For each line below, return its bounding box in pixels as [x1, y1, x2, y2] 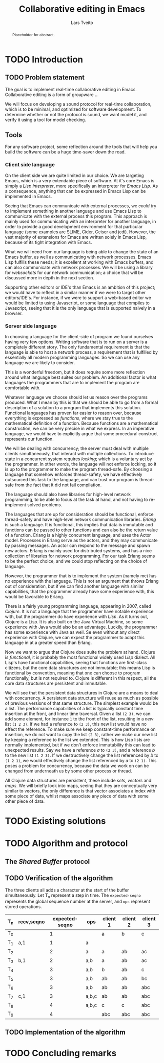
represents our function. [5, 436, 54, 442]
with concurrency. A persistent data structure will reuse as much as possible [5, 695, 159, 701]
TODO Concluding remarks [5, 1047, 117, 1059]
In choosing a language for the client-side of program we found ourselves [5, 333, 154, 339]
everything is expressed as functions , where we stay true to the [5, 415, 133, 421]
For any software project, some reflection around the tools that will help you [5, 144, 158, 150]
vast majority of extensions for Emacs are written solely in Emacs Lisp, [5, 234, 147, 240]
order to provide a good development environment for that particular [5, 223, 143, 229]
